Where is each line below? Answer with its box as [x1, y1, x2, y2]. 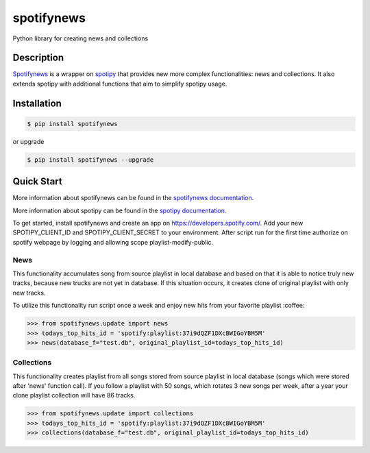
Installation [12, 97, 62, 109]
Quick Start [12, 175, 62, 188]
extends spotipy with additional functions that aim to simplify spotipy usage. [12, 79, 227, 88]
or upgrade [12, 137, 45, 145]
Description [12, 52, 64, 64]
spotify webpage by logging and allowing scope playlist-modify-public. [12, 238, 214, 246]
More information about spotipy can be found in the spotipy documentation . [12, 206, 227, 215]
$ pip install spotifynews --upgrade [27, 156, 154, 164]
